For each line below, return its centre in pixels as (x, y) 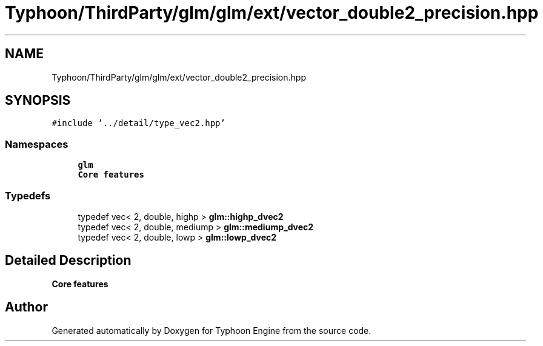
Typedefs (28, 195)
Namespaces (37, 144)
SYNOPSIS (38, 101)
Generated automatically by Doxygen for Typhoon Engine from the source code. (212, 330)
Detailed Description (68, 261)
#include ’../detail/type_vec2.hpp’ (138, 123)
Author (26, 307)
